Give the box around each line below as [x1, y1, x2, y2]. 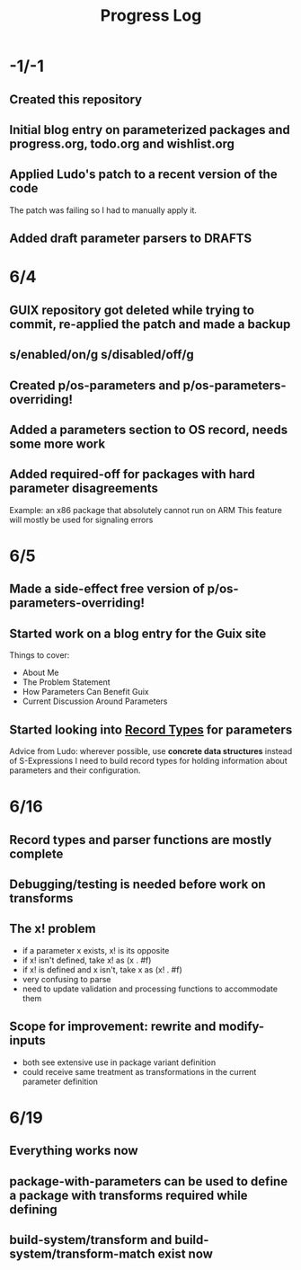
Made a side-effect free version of [9, 582, 205, 597]
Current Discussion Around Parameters [22, 696, 168, 706]
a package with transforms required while [9, 1187, 249, 1203]
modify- [218, 1019, 265, 1035]
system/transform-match [9, 1246, 155, 1261]
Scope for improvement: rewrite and [9, 1019, 217, 1035]
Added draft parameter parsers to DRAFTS [9, 231, 252, 246]
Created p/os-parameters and [9, 377, 181, 393]
